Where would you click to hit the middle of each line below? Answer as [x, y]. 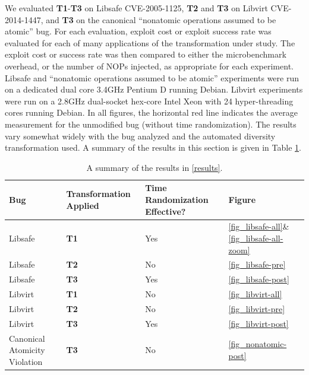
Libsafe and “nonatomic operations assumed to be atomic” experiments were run [152, 77]
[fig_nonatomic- [258, 344]
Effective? [165, 211]
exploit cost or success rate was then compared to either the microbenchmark [146, 54]
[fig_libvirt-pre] [257, 308]
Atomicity [27, 350]
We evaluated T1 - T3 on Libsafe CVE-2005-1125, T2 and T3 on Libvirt [136, 8]
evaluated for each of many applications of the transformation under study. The [150, 42]
